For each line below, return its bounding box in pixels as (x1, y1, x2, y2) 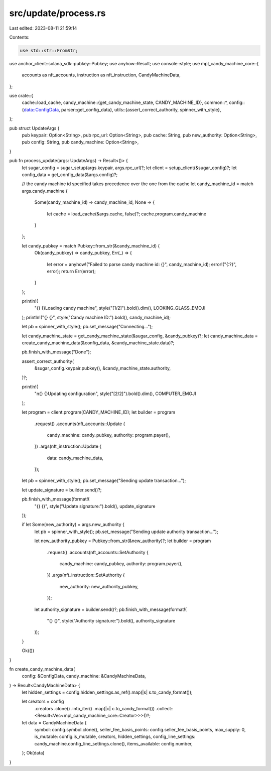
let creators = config (22, 698, 64, 705)
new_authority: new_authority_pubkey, (59, 583, 139, 589)
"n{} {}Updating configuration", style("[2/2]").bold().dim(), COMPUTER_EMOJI (34, 391, 196, 397)
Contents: (9, 34, 30, 40)
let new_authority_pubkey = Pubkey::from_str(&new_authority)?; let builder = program (34, 538, 211, 544)
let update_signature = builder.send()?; (22, 487, 102, 493)
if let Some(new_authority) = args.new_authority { (22, 522, 125, 528)
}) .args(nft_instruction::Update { (34, 443, 102, 449)
